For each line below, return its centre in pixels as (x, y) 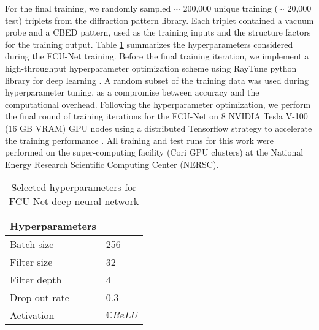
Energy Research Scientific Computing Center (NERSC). (112, 164)
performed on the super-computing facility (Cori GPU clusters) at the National (154, 152)
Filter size (31, 262)
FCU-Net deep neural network (74, 201)
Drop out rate (40, 298)
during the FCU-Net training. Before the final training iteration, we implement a (157, 56)
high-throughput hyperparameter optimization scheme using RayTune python (151, 68)
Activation (32, 315)
